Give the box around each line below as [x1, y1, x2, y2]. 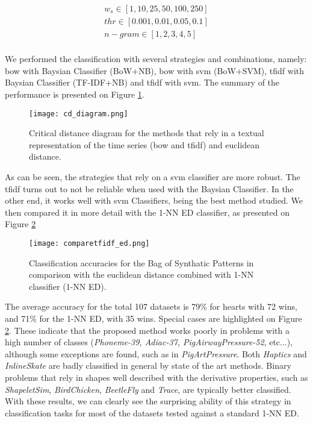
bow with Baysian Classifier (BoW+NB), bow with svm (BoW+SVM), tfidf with [5, 64, 305, 77]
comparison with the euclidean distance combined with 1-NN [29, 268, 254, 281]
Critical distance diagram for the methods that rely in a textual [29, 127, 264, 139]
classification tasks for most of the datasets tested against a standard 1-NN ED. [5, 406, 299, 419]
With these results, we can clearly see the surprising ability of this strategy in [5, 395, 291, 407]
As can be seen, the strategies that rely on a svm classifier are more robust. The [5, 170, 300, 183]
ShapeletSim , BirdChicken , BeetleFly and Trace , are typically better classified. [5, 383, 291, 395]
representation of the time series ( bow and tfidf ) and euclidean [29, 138, 260, 151]
